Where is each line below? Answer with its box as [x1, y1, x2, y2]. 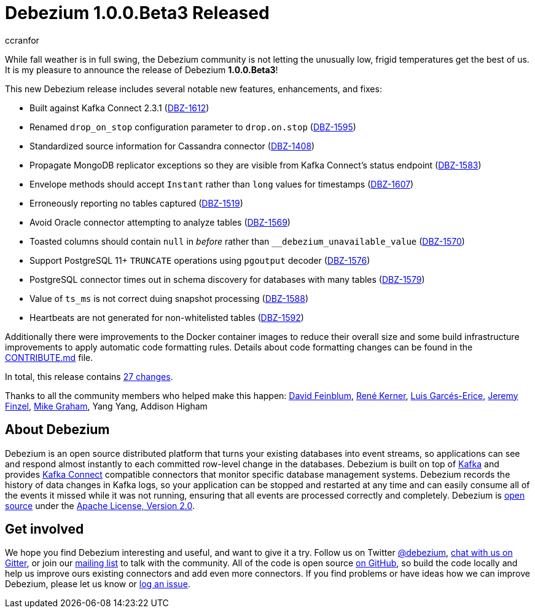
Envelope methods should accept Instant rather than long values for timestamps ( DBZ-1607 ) [29, 178, 414, 189]
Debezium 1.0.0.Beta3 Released [5, 2, 270, 23]
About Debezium [5, 422, 110, 438]
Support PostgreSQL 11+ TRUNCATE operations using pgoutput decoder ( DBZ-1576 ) [29, 255, 370, 266]
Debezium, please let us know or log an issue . [5, 579, 190, 590]
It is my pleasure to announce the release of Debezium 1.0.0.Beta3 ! [5, 64, 278, 75]
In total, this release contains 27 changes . [5, 371, 173, 382]
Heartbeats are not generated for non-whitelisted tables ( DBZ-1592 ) [29, 312, 304, 323]
